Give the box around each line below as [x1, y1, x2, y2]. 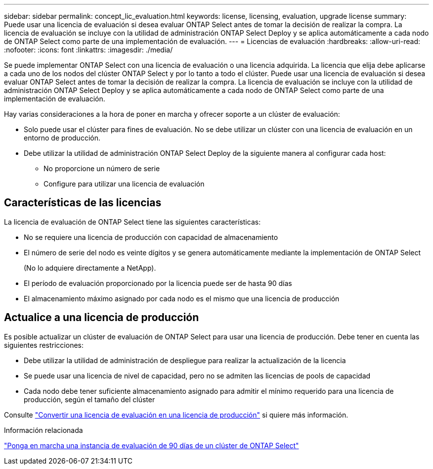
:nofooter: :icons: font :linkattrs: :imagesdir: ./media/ [4, 46, 173, 54]
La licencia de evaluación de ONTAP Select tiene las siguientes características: [4, 217, 261, 226]
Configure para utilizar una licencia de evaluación [43, 180, 205, 188]
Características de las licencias [4, 196, 162, 209]
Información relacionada [4, 425, 83, 434]
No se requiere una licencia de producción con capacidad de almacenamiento [24, 233, 278, 241]
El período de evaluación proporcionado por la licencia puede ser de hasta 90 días [24, 279, 292, 287]
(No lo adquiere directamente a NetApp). [24, 263, 156, 272]
